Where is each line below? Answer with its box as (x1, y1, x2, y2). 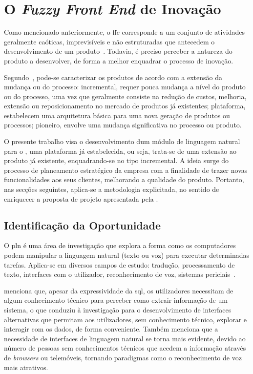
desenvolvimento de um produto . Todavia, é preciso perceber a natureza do (4, 46, 232, 56)
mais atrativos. (4, 362, 48, 372)
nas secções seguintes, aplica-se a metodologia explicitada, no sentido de (4, 184, 219, 194)
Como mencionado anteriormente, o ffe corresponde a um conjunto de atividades (4, 27, 245, 37)
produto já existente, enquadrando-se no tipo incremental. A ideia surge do (4, 155, 229, 166)
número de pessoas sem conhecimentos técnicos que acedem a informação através (4, 343, 246, 353)
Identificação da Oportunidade (4, 217, 161, 232)
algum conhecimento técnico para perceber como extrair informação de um (4, 295, 228, 305)
